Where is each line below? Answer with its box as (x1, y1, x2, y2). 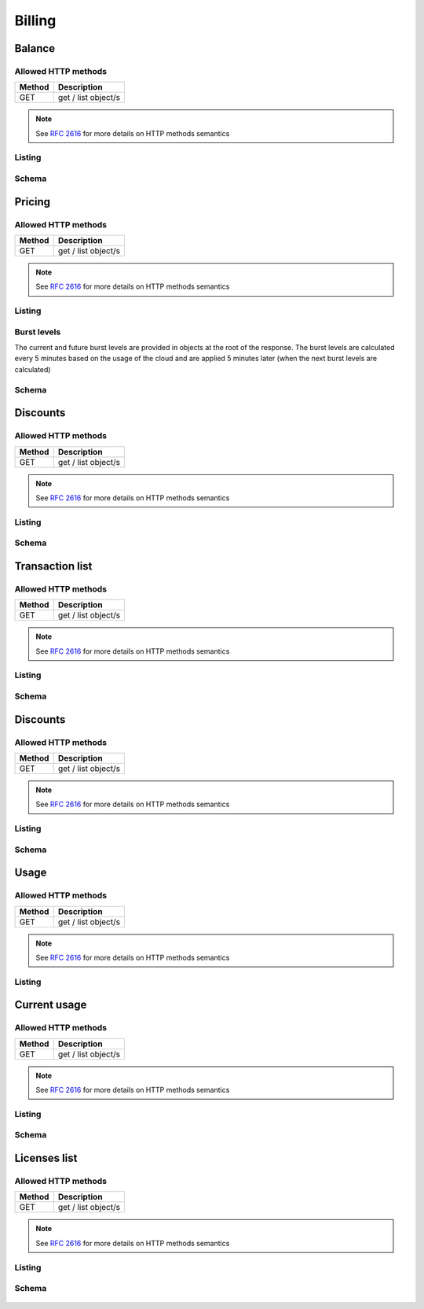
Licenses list (14, 1152, 78, 1165)
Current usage (14, 998, 87, 1012)
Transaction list (14, 559, 93, 573)
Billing (14, 12, 57, 29)
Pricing (14, 195, 51, 208)
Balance (14, 42, 55, 55)
